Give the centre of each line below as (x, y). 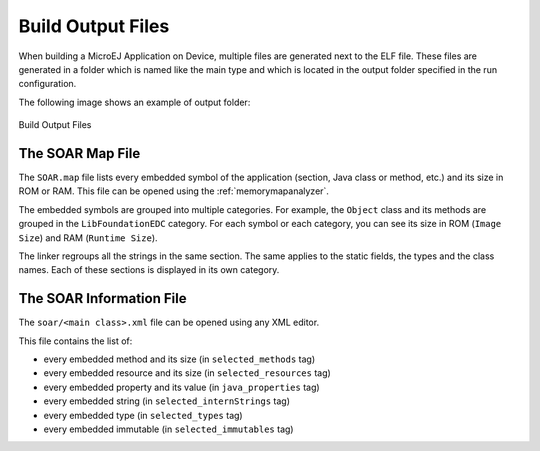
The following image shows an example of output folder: (134, 102)
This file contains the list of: (75, 341)
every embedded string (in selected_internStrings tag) (166, 401)
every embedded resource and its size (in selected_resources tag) (187, 373)
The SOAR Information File (102, 298)
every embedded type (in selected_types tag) (143, 415)
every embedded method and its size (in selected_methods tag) (179, 359)
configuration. (47, 84)
